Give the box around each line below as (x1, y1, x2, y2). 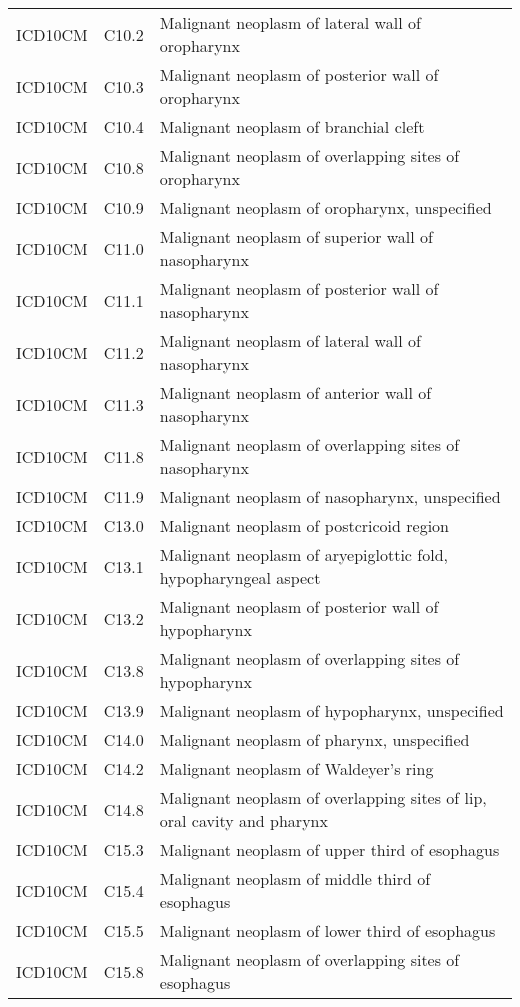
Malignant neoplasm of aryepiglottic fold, (159, 543, 448, 566)
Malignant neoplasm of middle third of (159, 867, 431, 890)
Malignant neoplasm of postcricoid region (159, 514, 449, 537)
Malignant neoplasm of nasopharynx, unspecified (159, 485, 501, 508)
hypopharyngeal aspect (159, 566, 321, 589)
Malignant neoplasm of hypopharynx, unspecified (159, 699, 504, 722)
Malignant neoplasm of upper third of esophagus (159, 838, 500, 861)
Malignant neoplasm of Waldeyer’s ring (159, 757, 434, 780)
